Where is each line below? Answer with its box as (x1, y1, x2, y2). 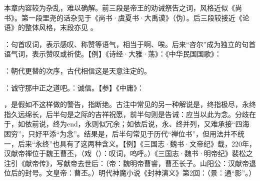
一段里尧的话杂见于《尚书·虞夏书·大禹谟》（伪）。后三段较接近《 (28, 12, 242, 22)
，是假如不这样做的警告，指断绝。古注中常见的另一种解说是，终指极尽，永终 (4, 99, 256, 109)
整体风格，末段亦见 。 (24, 22, 97, 32)
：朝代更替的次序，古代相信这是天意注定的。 (4, 65, 151, 75)
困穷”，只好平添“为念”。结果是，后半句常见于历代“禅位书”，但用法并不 (4, 128, 238, 138)
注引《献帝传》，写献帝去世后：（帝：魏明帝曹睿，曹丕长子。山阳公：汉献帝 (4, 157, 249, 168)
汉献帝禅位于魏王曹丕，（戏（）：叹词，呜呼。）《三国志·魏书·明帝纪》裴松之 (4, 148, 253, 158)
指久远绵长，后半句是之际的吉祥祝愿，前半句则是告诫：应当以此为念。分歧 (4, 108, 249, 119)
